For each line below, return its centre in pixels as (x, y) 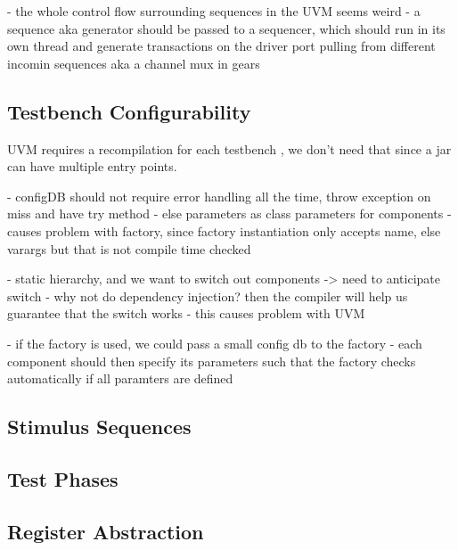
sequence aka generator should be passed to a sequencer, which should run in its (226, 28)
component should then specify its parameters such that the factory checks (212, 361)
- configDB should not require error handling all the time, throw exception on (219, 196)
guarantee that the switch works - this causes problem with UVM (186, 313)
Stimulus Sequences (99, 427)
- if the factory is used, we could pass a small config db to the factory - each (215, 343)
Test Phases (63, 478)
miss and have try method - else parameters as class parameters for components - (229, 213)
